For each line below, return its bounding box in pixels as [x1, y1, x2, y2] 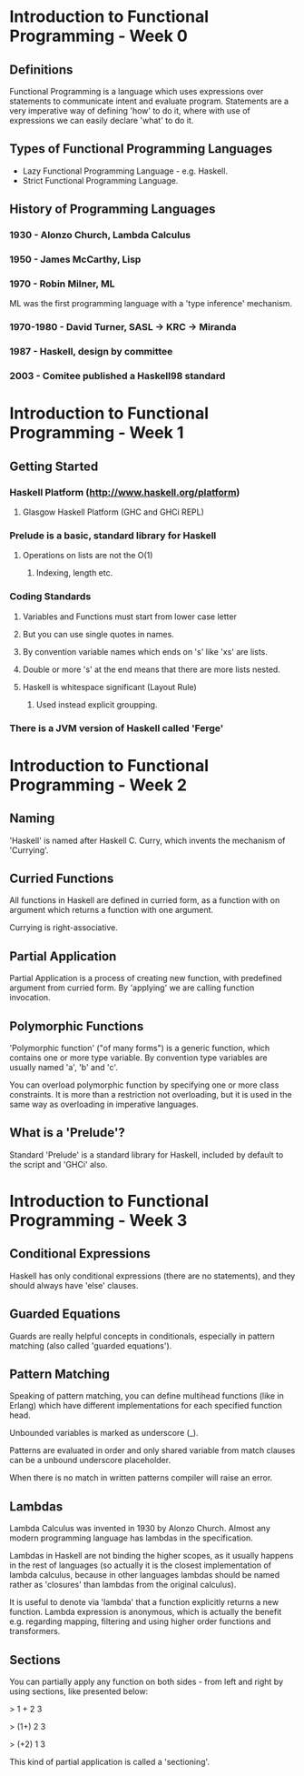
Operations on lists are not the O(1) [22, 550, 153, 561]
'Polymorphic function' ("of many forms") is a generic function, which [9, 1042, 270, 1053]
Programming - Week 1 [9, 423, 184, 443]
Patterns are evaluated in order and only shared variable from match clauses [9, 1445, 296, 1456]
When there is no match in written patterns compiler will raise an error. [9, 1472, 273, 1483]
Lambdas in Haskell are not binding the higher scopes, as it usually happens [9, 1550, 294, 1561]
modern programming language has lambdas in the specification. [9, 1532, 254, 1543]
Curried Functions [9, 870, 114, 886]
